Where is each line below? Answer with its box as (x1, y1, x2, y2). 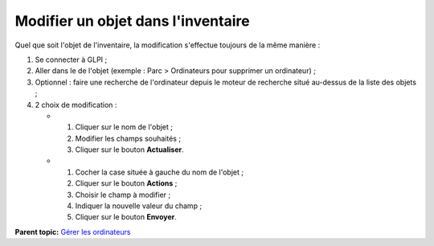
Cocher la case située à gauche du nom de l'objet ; (75, 167, 244, 177)
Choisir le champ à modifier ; (75, 190, 171, 199)
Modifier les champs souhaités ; (75, 133, 181, 143)
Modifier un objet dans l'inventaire (14, 12, 250, 30)
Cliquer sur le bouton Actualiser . (75, 145, 184, 154)
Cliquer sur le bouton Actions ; (75, 178, 178, 188)
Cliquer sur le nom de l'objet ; (75, 122, 173, 132)
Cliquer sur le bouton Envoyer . (75, 212, 177, 222)
